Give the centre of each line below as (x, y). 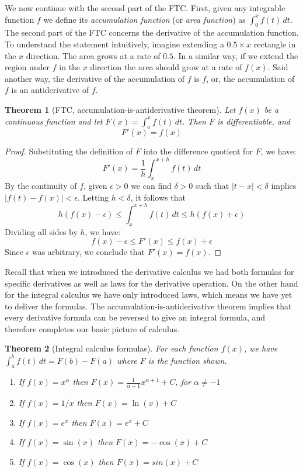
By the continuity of (41, 186)
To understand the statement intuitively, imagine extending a (114, 44)
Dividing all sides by (41, 231)
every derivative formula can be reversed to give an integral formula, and (135, 317)
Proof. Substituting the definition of (69, 151)
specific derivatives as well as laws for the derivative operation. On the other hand (151, 283)
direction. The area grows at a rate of (93, 55)
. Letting (93, 197)
